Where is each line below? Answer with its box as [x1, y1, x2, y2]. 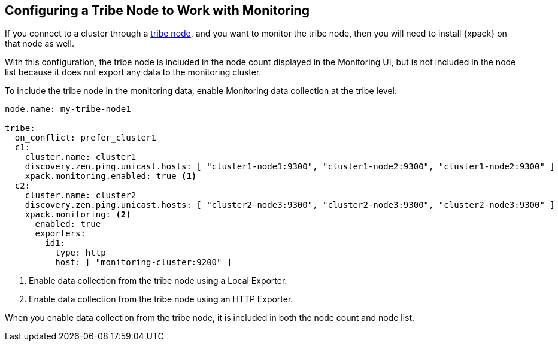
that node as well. [5, 38, 74, 49]
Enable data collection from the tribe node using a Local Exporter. [29, 275, 287, 286]
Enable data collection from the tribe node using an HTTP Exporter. [29, 294, 293, 305]
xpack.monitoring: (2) [25, 210, 131, 220]
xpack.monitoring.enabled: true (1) [25, 171, 197, 181]
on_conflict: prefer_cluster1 [14, 133, 156, 143]
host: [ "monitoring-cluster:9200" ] [55, 257, 232, 268]
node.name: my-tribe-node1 [5, 104, 131, 114]
